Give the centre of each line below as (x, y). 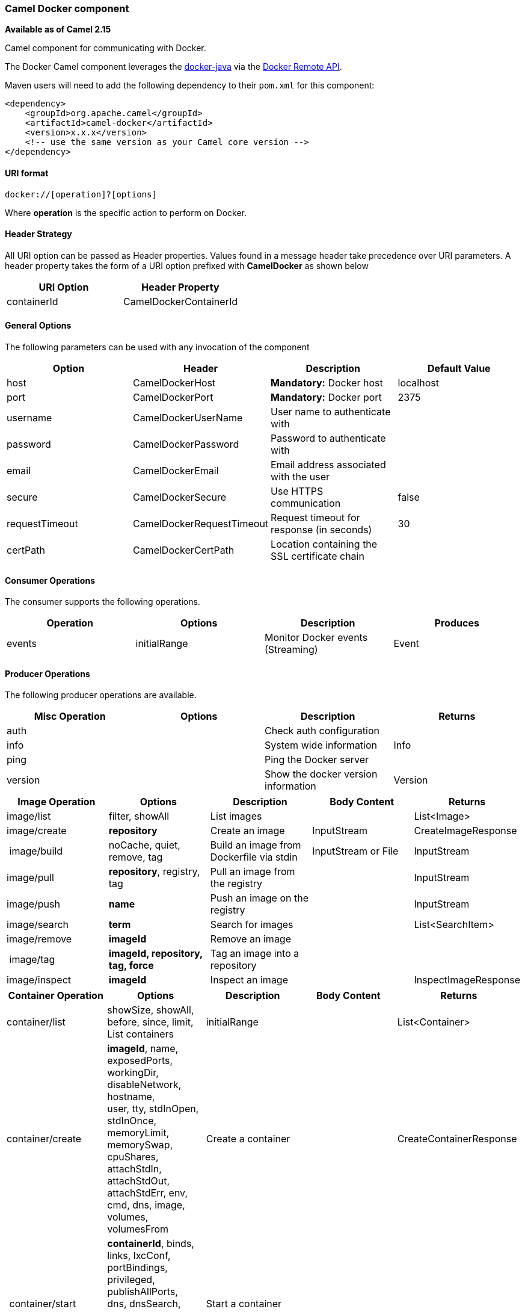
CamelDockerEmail (176, 471)
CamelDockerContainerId (180, 301)
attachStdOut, (139, 1181)
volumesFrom (138, 1229)
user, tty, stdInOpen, (153, 1109)
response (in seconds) (321, 530)
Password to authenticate (328, 438)
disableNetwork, (144, 1085)
